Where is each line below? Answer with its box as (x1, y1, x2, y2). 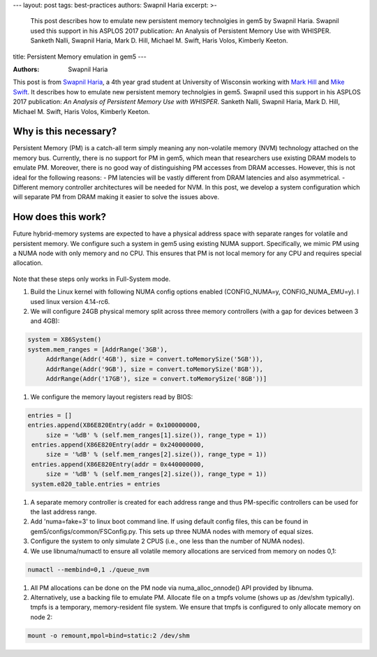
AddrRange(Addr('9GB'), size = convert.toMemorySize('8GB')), (45, 365, 264, 373)
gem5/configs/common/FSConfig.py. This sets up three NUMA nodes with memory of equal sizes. (30, 527, 313, 535)
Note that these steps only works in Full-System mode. (13, 275, 171, 283)
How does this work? (13, 211, 106, 223)
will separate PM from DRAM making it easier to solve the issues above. (13, 193, 220, 201)
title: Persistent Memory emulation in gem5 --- (13, 52, 147, 61)
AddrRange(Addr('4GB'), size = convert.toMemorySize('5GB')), (45, 355, 264, 363)
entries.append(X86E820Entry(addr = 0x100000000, (27, 421, 201, 429)
